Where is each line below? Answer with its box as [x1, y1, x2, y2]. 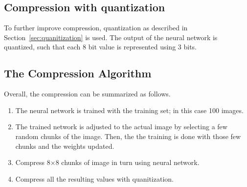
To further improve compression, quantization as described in [4, 23, 188, 33]
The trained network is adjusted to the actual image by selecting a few [15, 121, 227, 132]
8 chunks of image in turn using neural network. [55, 157, 200, 167]
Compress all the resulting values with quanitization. [15, 173, 174, 184]
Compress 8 [15, 157, 50, 167]
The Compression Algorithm [4, 66, 152, 81]
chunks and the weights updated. [15, 140, 114, 151]
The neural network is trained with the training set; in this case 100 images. [15, 105, 244, 115]
